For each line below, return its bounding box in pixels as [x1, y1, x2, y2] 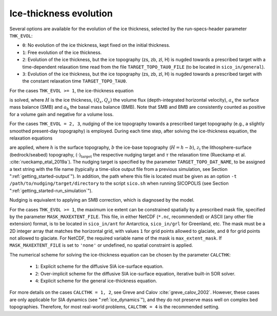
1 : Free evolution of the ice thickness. [22, 49, 102, 55]
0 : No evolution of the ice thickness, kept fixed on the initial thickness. [22, 42, 170, 48]
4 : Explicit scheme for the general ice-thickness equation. [35, 278, 157, 284]
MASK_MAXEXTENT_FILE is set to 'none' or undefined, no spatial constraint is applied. [9, 242, 193, 248]
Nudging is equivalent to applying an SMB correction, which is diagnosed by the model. [9, 197, 195, 203]
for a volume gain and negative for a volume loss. [9, 111, 114, 117]
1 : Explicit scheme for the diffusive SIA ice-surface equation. [35, 263, 164, 269]
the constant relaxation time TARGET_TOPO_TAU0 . [22, 78, 128, 84]
